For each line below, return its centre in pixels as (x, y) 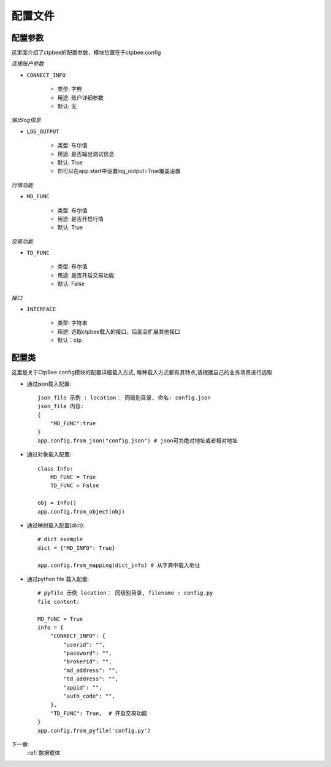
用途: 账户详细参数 (80, 98)
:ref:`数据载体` (44, 753)
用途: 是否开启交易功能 (86, 275)
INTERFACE (41, 309)
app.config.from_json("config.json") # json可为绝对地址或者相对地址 (138, 441)
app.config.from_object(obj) (81, 511)
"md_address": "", (91, 670)
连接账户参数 (28, 64)
